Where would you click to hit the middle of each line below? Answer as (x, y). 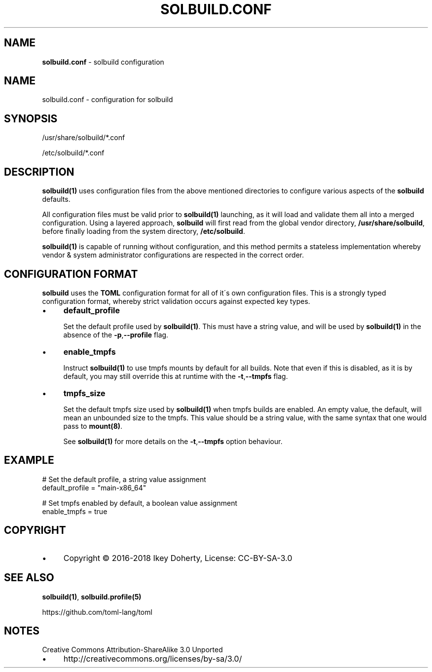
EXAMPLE (29, 460)
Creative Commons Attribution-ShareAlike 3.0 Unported (132, 650)
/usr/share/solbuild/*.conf (84, 138)
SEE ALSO (29, 578)
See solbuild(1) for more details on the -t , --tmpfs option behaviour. (173, 441)
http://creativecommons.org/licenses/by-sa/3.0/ (153, 659)
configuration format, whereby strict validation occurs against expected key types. (176, 301)
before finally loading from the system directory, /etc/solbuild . (144, 231)
